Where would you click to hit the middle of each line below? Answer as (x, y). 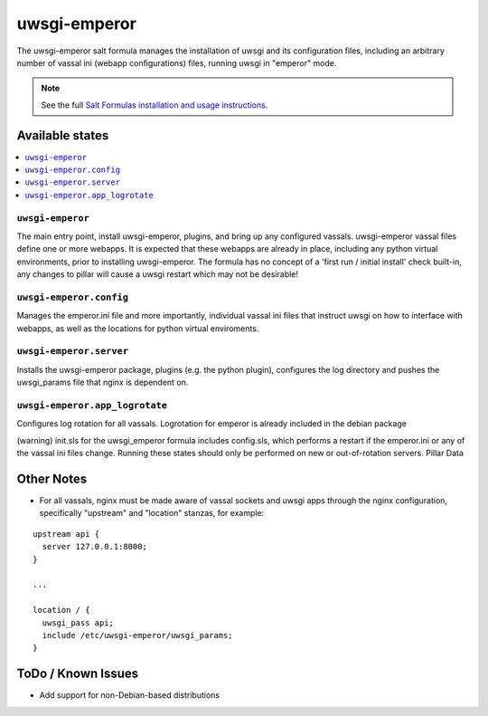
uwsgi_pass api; (78, 623)
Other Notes (52, 478)
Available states (63, 135)
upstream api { (66, 534)
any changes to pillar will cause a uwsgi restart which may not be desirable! (157, 274)
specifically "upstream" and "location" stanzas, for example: (152, 513)
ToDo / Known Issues (78, 674)
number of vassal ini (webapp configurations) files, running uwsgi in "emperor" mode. (177, 62)
